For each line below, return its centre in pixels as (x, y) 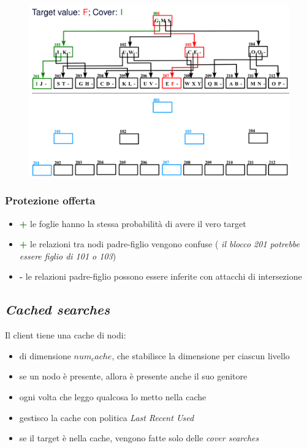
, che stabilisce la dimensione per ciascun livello (201, 355)
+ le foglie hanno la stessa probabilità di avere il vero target (133, 223)
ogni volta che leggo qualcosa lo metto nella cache (113, 396)
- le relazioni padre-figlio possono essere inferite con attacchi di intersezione (161, 276)
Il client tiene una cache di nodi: (66, 335)
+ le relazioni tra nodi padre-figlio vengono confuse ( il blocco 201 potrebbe (160, 244)
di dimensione (45, 355)
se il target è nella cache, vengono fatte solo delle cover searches (139, 438)
